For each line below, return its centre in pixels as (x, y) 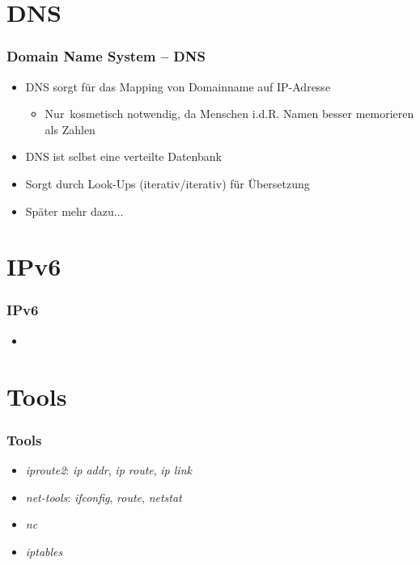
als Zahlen (70, 129)
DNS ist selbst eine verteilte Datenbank (123, 156)
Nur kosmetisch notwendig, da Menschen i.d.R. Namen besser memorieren (229, 114)
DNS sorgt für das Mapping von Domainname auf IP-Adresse (178, 86)
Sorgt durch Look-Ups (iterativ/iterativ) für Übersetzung (168, 183)
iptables (44, 551)
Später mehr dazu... (74, 211)
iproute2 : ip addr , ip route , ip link (108, 469)
